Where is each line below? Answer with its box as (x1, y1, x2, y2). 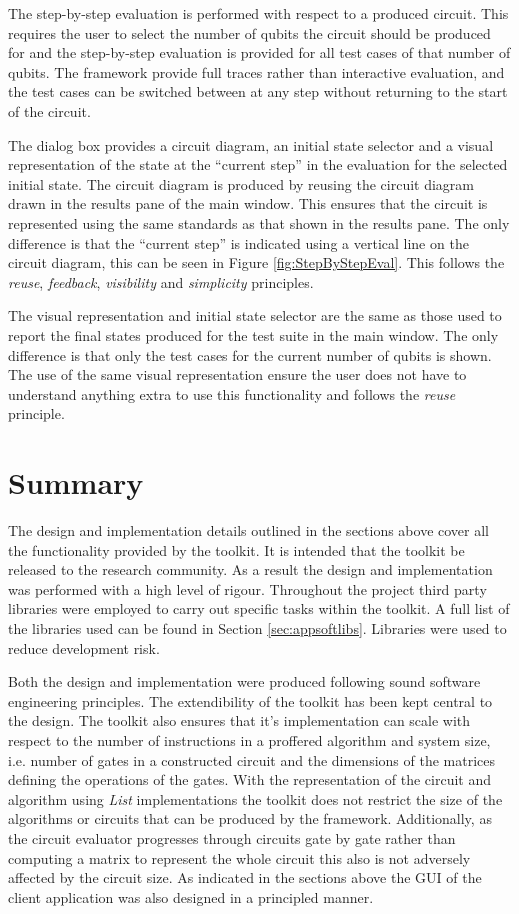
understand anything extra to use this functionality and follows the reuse (8, 383, 456, 404)
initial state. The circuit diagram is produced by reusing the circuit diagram (8, 173, 474, 194)
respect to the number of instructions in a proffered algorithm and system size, (8, 729, 491, 750)
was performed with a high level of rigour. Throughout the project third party (8, 578, 487, 599)
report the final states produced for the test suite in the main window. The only (8, 324, 499, 345)
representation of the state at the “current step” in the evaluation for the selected (8, 154, 508, 175)
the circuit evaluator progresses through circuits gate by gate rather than (8, 827, 456, 848)
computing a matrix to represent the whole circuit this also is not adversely (8, 847, 471, 868)
